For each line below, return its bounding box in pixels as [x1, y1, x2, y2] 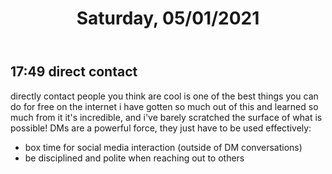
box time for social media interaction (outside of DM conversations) [24, 141, 303, 153]
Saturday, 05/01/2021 [76, 7, 260, 30]
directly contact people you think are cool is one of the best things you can [10, 90, 319, 102]
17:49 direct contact [10, 63, 138, 81]
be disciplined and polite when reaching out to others [24, 152, 245, 164]
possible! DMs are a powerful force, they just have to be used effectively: [10, 122, 312, 134]
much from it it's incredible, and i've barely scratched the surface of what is [10, 111, 323, 123]
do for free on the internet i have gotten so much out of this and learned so [10, 100, 319, 112]
